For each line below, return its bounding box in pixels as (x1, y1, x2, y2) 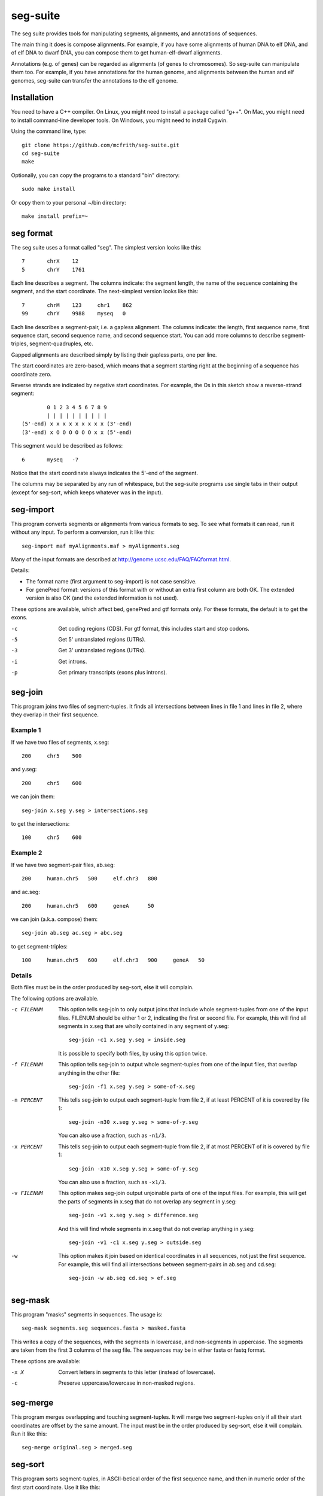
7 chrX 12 (22, 258, 79, 264)
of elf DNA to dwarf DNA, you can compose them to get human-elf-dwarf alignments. (11, 49, 223, 56)
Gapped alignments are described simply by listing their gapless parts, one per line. (11, 351, 217, 358)
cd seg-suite (22, 150, 60, 157)
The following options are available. (11, 995, 99, 1002)
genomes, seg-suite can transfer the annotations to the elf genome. (11, 77, 178, 84)
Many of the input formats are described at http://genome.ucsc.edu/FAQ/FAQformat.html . (11, 555, 231, 562)
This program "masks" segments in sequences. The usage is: (11, 1311, 163, 1318)
